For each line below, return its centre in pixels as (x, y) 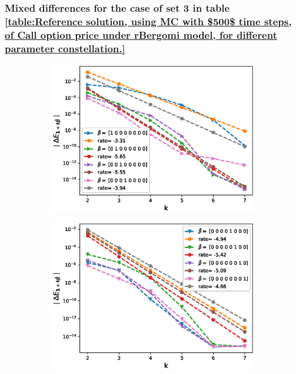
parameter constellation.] (65, 48)
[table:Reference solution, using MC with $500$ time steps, (148, 21)
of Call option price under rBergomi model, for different (141, 34)
